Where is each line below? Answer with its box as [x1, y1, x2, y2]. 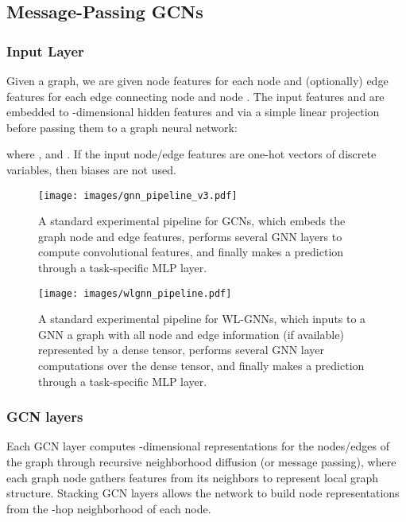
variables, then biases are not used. [6, 161, 176, 177]
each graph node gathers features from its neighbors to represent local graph [6, 469, 379, 485]
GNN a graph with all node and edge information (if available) [38, 325, 344, 342]
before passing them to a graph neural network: [6, 119, 238, 135]
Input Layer [6, 41, 84, 60]
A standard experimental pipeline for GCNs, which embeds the [38, 212, 346, 229]
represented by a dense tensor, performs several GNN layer [38, 341, 325, 358]
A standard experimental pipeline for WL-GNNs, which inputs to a [38, 310, 366, 327]
